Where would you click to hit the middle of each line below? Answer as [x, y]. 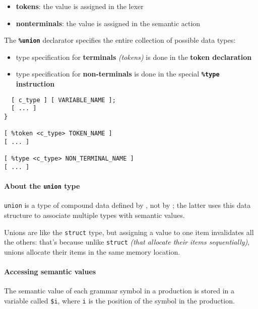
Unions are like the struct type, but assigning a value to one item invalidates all [129, 232]
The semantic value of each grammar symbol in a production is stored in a [119, 291]
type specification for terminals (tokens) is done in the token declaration [134, 57]
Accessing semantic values [50, 272]
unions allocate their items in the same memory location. [92, 252]
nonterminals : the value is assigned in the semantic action [108, 23]
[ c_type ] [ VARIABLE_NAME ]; [63, 100]
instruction [35, 84]
